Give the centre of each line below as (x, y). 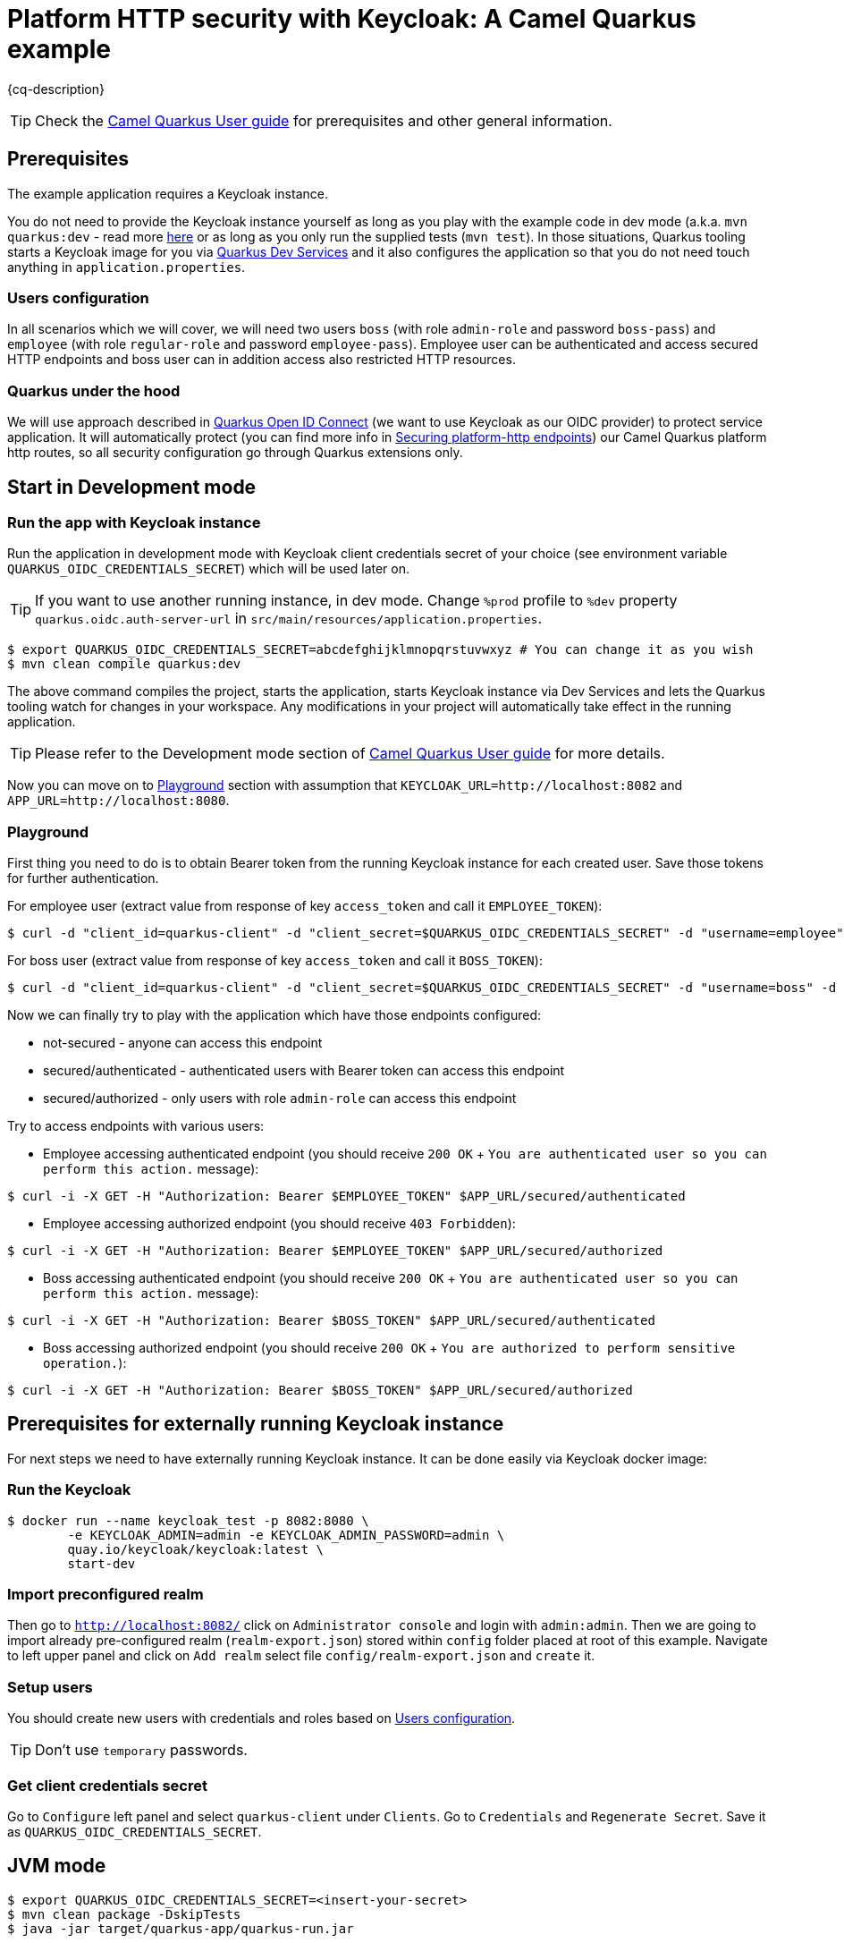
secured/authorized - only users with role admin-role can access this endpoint (280, 1099)
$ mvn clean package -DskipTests (124, 1914)
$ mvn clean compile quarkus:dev (124, 664)
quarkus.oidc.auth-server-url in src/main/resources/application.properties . (288, 619)
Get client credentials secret (107, 1785)
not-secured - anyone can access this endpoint (183, 1043)
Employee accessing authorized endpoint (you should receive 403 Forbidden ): (279, 1224)
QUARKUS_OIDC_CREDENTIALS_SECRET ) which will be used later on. (209, 569)
